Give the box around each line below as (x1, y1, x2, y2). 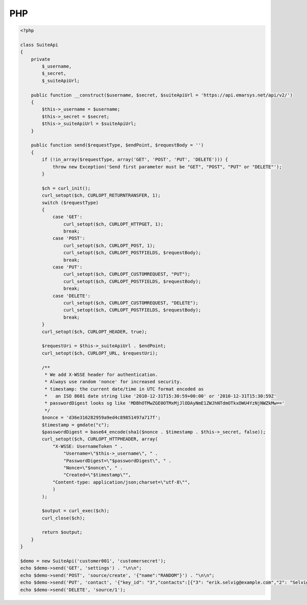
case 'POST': (52, 236, 85, 241)
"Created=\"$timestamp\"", (63, 472, 131, 478)
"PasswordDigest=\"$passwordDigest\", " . (63, 457, 171, 464)
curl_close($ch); (41, 515, 85, 521)
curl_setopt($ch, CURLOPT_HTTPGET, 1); (63, 221, 164, 227)
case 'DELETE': (52, 293, 91, 299)
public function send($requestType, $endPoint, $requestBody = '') (31, 142, 204, 148)
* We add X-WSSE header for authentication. (44, 371, 158, 378)
